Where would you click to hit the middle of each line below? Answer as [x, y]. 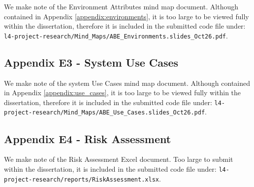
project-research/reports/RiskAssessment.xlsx [81, 179]
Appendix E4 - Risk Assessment [88, 138]
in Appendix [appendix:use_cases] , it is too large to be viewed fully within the [123, 93]
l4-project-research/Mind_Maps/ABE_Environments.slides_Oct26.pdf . [116, 35]
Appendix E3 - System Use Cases [91, 62]
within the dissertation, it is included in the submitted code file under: [110, 168]
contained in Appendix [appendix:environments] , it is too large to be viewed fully [127, 16]
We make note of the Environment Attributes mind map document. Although [121, 6]
